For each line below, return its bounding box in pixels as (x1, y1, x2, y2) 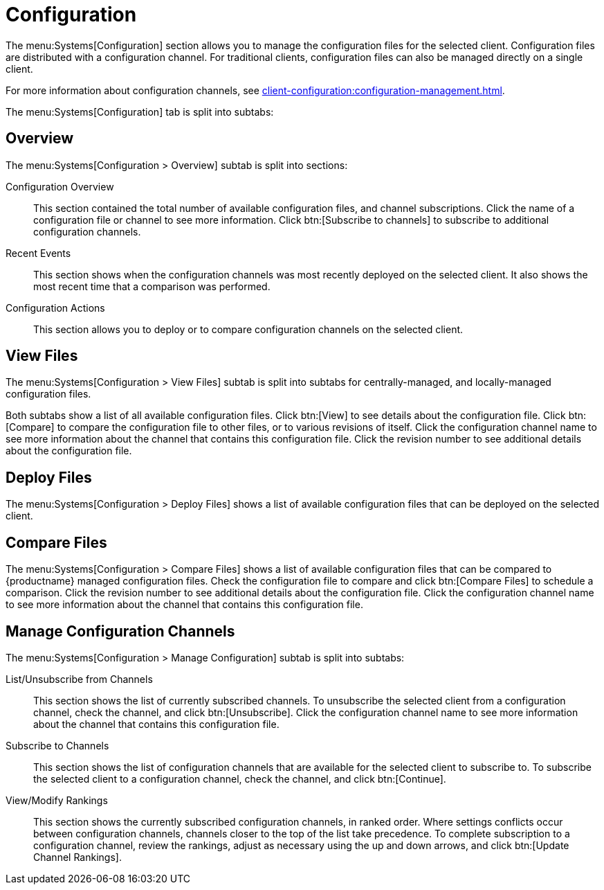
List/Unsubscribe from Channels (6, 673, 153, 685)
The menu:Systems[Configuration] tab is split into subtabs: (6, 105, 274, 118)
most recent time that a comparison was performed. (33, 280, 271, 292)
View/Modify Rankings (6, 794, 108, 806)
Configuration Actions (6, 301, 105, 314)
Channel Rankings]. (33, 851, 122, 863)
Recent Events (6, 247, 71, 259)
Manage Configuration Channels (6, 622, 235, 640)
